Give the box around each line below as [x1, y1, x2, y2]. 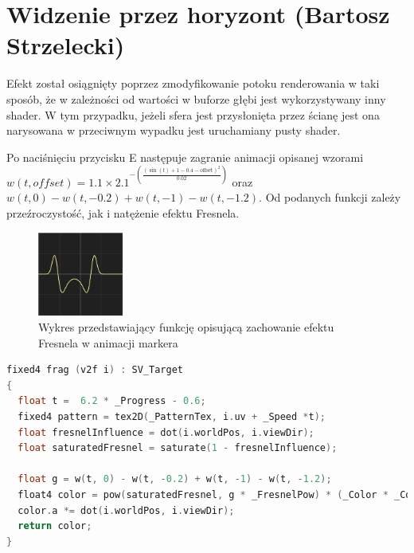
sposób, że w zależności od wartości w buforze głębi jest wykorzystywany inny [6, 90, 386, 107]
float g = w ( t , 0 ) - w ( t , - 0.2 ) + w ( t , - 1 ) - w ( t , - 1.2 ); [18, 473, 332, 485]
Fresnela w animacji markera [38, 334, 178, 351]
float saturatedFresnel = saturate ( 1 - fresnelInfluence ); [18, 442, 338, 454]
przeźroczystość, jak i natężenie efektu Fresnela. [6, 204, 240, 221]
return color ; [18, 520, 92, 532]
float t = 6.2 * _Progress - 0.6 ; [18, 395, 206, 407]
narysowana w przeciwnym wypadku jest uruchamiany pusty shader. [6, 122, 341, 139]
